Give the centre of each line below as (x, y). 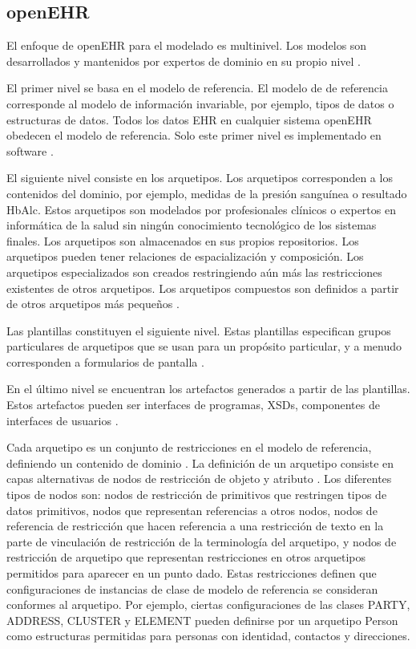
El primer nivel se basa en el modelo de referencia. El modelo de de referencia (197, 88)
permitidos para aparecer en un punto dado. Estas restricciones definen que (192, 573)
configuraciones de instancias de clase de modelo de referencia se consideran (192, 588)
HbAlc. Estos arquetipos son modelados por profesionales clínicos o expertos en (201, 209)
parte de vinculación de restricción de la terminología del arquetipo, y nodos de (202, 541)
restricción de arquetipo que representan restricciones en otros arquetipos (186, 557)
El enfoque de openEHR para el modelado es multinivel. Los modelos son (187, 45)
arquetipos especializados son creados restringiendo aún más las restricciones (194, 272)
